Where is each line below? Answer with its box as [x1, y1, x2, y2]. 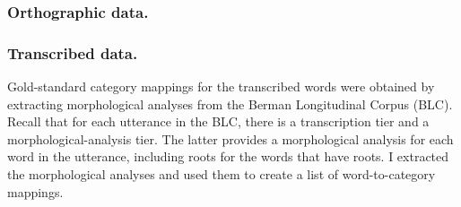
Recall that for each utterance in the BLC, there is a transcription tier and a [7, 112, 430, 131]
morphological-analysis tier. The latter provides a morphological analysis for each [7, 129, 454, 148]
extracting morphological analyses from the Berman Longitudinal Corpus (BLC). [7, 94, 453, 113]
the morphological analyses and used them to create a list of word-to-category [7, 165, 436, 184]
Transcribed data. [7, 41, 138, 64]
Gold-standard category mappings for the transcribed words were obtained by [7, 77, 435, 96]
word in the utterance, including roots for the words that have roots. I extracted [7, 147, 449, 166]
